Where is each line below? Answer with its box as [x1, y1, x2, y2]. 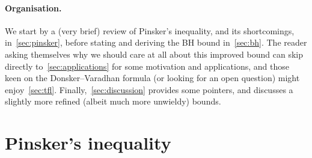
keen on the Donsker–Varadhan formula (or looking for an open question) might [5, 71, 300, 84]
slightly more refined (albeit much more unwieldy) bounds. [5, 95, 221, 108]
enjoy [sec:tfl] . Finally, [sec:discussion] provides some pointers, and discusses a [5, 83, 293, 96]
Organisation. [5, 1, 62, 14]
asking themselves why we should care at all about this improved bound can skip [5, 47, 303, 60]
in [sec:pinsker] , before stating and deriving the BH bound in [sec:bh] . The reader [5, 36, 307, 49]
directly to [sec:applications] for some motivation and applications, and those [5, 59, 290, 72]
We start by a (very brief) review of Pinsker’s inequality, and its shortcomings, [5, 24, 295, 37]
